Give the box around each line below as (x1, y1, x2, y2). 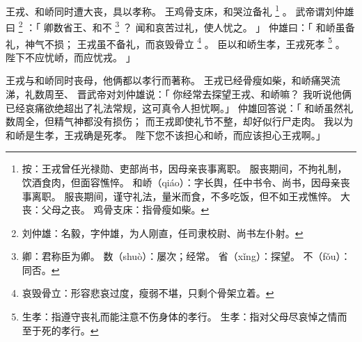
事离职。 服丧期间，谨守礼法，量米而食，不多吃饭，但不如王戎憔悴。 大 (22, 188, 351, 203)
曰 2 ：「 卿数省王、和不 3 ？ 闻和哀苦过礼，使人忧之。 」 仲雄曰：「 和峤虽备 (6, 18, 355, 34)
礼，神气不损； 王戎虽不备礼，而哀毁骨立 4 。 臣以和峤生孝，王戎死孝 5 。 (6, 34, 345, 51)
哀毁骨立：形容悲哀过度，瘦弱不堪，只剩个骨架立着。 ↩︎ (22, 286, 274, 300)
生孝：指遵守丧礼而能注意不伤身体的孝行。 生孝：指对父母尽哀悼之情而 (22, 309, 347, 324)
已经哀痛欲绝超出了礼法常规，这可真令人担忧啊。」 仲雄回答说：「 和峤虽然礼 (6, 100, 354, 115)
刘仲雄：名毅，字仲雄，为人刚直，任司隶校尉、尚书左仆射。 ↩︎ (22, 225, 304, 240)
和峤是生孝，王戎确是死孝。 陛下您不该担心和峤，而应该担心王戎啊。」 (6, 127, 326, 142)
